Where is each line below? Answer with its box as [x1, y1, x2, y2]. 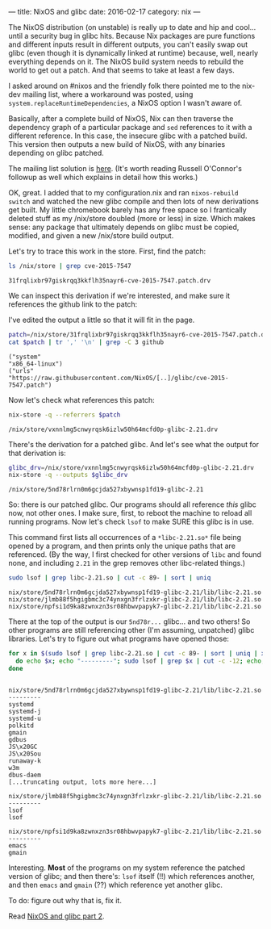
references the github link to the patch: [8, 299, 138, 309]
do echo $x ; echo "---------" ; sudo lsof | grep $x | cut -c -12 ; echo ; [15, 657, 265, 665]
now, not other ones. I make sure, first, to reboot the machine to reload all [8, 508, 252, 518]
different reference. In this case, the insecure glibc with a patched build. [8, 131, 248, 140]
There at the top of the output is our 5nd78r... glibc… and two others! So [8, 617, 251, 626]
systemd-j [8, 707, 42, 715]
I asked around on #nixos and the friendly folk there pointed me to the [8, 81, 240, 90]
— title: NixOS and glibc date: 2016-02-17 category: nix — [8, 7, 201, 16]
